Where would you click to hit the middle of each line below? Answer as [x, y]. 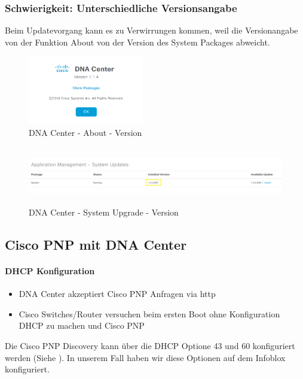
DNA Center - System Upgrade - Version [104, 212]
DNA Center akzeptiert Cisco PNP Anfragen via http [117, 294]
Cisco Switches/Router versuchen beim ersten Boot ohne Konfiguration [149, 313]
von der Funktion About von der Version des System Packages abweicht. [137, 42]
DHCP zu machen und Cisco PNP [82, 325]
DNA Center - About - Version [85, 133]
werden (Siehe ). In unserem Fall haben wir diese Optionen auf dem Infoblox [145, 357]
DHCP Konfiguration [50, 271]
